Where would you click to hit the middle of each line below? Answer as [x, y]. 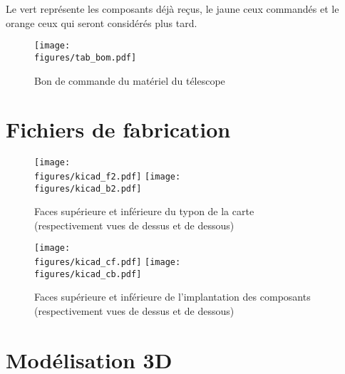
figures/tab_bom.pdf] [86, 57]
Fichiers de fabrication [118, 129]
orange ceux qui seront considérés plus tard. [102, 22]
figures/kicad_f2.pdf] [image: [108, 176]
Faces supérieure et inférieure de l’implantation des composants [172, 297]
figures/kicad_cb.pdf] [88, 274]
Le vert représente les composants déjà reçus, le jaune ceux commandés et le [172, 9]
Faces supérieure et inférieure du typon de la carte [144, 211]
